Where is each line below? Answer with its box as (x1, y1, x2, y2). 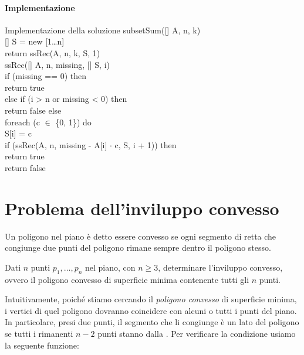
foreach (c (5, 115, 40, 128)
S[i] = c (5, 127, 32, 139)
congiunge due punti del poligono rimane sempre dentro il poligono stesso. (5, 241, 271, 254)
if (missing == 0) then (5, 70, 86, 82)
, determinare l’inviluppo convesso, (158, 261, 283, 273)
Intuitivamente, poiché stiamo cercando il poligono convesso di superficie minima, (5, 293, 297, 305)
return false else (5, 104, 62, 116)
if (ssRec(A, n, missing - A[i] (5, 138, 107, 151)
